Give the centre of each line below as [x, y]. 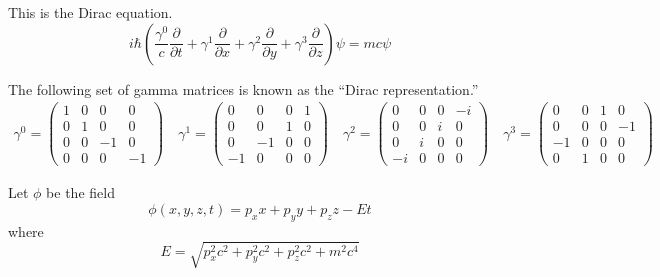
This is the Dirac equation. [90, 12]
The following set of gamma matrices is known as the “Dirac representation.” [243, 88]
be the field [80, 192]
